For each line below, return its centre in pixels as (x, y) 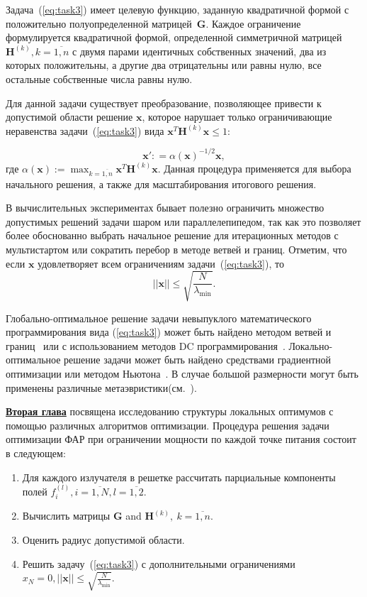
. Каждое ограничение (253, 23)
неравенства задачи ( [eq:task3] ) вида (85, 130)
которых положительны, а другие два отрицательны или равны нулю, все (164, 65)
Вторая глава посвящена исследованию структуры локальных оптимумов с (170, 411)
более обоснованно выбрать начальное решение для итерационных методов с (172, 235)
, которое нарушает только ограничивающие (237, 117)
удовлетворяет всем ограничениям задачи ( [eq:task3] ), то (161, 263)
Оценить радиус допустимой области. (103, 540)
